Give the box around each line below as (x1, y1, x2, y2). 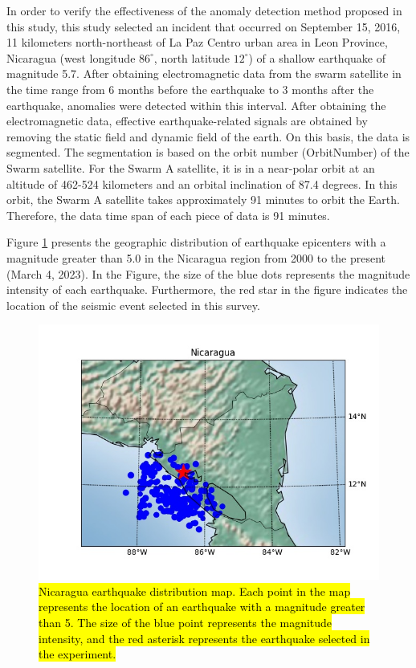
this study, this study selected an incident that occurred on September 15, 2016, (6, 18, 401, 35)
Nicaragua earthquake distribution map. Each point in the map (39, 582, 351, 599)
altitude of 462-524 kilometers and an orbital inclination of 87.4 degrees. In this (6, 175, 398, 192)
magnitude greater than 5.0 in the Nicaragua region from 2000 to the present (6, 249, 386, 266)
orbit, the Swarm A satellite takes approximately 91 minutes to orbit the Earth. (6, 191, 400, 208)
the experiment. (39, 646, 116, 662)
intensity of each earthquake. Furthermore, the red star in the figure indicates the (6, 281, 408, 298)
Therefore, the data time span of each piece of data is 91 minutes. (6, 206, 330, 223)
